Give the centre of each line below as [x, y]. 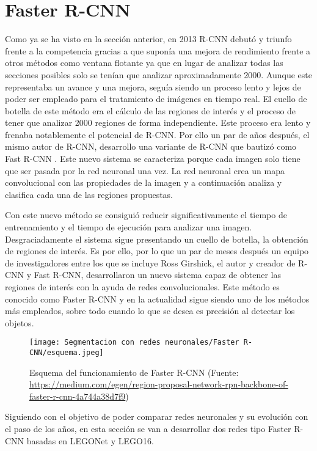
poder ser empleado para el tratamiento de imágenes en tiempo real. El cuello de [156, 99]
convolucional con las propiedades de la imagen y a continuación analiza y [144, 182]
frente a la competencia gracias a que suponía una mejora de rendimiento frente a [158, 50]
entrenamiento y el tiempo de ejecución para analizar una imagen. [129, 227]
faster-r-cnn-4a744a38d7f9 [78, 396]
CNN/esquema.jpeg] [67, 353]
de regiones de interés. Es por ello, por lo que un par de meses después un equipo [157, 251]
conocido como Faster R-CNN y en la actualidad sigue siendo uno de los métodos [157, 299]
